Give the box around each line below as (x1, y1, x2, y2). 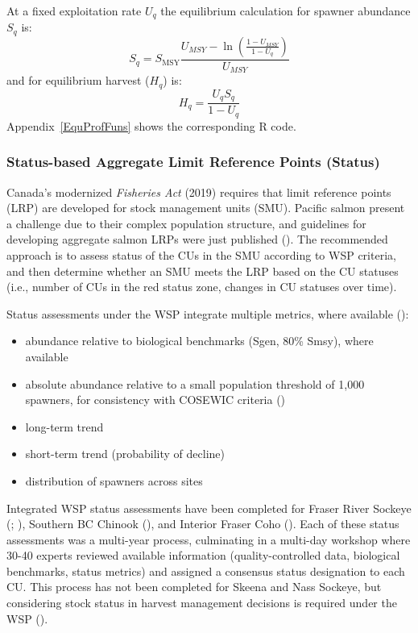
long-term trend (25, 418, 104, 435)
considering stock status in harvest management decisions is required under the (6, 594, 397, 611)
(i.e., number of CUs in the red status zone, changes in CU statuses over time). (6, 278, 397, 295)
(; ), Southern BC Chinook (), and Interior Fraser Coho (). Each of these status (6, 515, 399, 532)
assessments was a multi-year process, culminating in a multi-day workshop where (6, 531, 411, 548)
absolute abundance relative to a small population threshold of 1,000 (25, 375, 365, 392)
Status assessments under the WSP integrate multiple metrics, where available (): (6, 305, 409, 322)
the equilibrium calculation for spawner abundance (160, 2, 411, 19)
